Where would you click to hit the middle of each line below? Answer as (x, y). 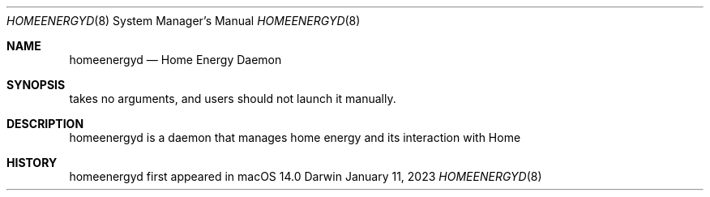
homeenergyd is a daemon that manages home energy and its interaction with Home (295, 137)
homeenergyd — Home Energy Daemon (175, 60)
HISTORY (32, 163)
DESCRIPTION (45, 124)
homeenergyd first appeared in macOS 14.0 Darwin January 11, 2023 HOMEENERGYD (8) (306, 176)
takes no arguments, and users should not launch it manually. (233, 98)
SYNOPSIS (36, 85)
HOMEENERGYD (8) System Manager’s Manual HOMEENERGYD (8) (184, 21)
